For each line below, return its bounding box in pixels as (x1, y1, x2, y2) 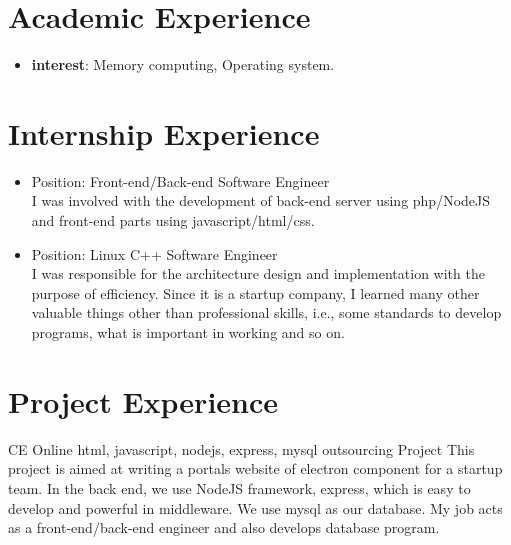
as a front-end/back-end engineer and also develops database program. (8, 517, 440, 538)
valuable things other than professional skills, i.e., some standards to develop (31, 302, 502, 323)
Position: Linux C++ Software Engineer (31, 243, 278, 264)
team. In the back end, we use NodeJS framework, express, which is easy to (8, 477, 471, 498)
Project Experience (8, 380, 279, 421)
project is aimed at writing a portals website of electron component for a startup (8, 458, 503, 479)
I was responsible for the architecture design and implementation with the (31, 263, 485, 284)
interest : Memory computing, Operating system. (31, 54, 335, 75)
